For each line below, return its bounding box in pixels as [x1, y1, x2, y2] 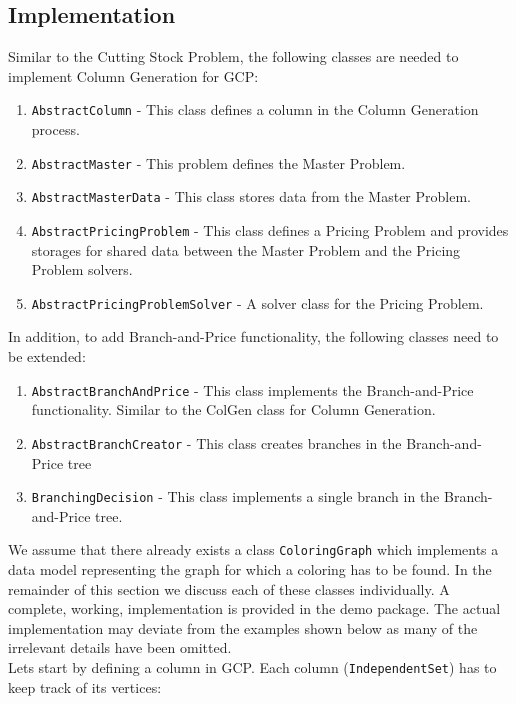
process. [31, 119, 80, 140]
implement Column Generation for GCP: [8, 65, 259, 86]
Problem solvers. [31, 259, 133, 280]
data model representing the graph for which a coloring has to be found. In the [8, 559, 492, 580]
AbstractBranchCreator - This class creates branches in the [31, 432, 402, 453]
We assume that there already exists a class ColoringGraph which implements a [8, 539, 499, 560]
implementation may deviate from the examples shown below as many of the [8, 617, 478, 638]
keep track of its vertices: [8, 676, 162, 697]
